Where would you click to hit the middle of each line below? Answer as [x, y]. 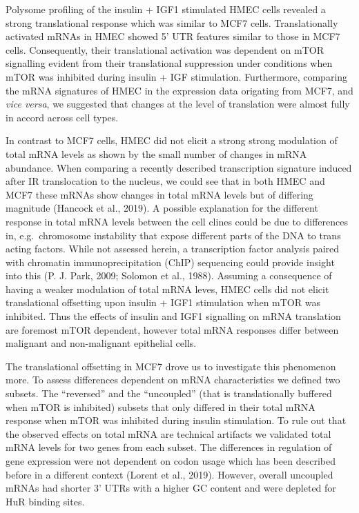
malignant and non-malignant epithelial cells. [101, 343]
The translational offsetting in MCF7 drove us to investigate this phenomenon [171, 366]
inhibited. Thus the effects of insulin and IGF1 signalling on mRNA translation [173, 316]
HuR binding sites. [45, 501]
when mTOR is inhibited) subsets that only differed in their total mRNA [161, 406]
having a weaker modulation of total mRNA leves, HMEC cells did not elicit [167, 289]
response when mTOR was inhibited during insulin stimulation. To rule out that [176, 420]
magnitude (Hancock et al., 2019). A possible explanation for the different [162, 208]
